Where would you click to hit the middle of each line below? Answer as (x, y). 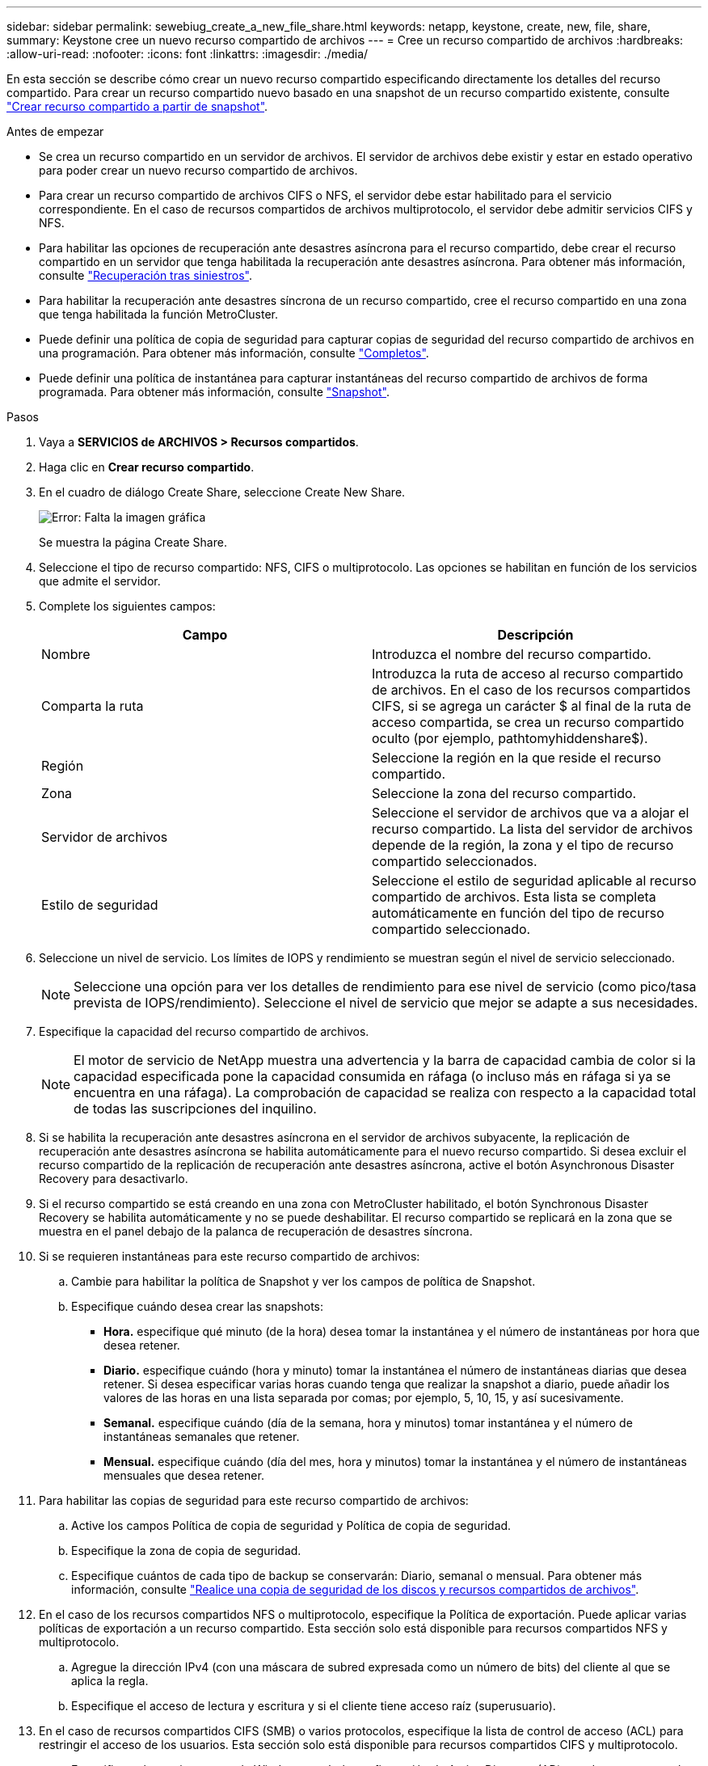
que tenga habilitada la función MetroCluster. (159, 314)
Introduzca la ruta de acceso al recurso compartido (528, 674)
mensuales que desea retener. (184, 1475)
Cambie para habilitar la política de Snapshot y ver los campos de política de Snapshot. (303, 1281)
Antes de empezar (55, 131)
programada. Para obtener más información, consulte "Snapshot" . (215, 392)
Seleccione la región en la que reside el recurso (516, 758)
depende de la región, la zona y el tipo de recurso (523, 845)
